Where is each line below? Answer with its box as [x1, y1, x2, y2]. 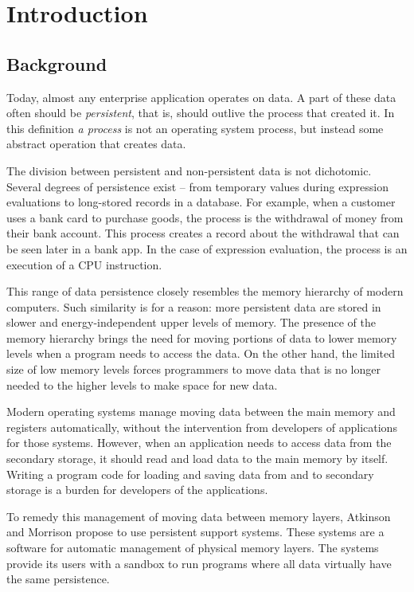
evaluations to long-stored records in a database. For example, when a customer [6, 194, 396, 210]
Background [6, 51, 107, 76]
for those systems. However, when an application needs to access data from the [6, 434, 392, 451]
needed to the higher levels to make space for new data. [6, 376, 278, 393]
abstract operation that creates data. [6, 135, 186, 152]
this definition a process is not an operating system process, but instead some [6, 120, 384, 136]
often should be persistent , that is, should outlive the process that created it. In [6, 104, 395, 121]
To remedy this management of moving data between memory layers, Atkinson [6, 508, 391, 524]
